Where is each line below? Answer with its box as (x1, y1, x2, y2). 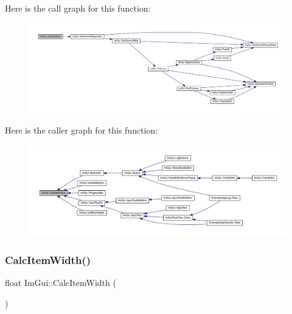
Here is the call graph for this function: (5, 2, 151, 14)
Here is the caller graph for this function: (5, 124, 158, 136)
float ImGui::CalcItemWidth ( (5, 276, 116, 289)
